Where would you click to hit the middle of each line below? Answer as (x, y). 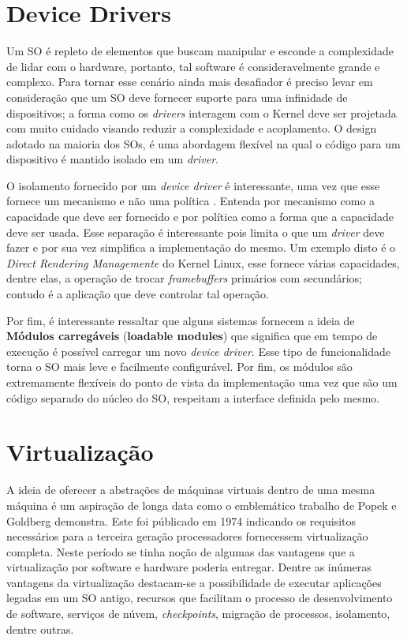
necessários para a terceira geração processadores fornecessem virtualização (187, 536)
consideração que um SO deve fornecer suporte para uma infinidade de (177, 97)
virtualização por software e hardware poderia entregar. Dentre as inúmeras (189, 567)
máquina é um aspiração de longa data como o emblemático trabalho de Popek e (202, 505)
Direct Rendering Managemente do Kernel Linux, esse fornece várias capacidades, (203, 262)
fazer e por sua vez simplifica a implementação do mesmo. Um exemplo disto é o (201, 247)
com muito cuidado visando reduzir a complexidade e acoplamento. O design (192, 128)
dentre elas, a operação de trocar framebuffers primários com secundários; (184, 278)
